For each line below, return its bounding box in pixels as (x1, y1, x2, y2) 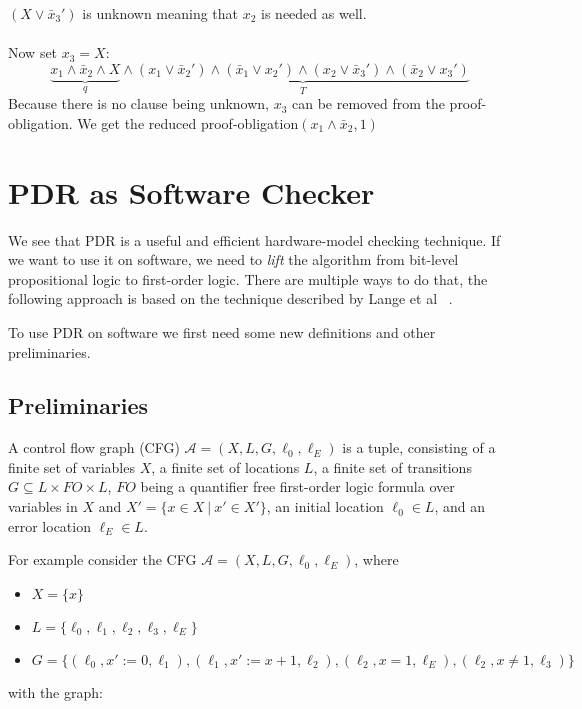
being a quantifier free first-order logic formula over (140, 476, 455, 497)
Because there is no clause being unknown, (8, 93, 270, 114)
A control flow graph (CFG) (8, 437, 180, 458)
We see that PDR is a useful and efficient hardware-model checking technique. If (8, 229, 501, 250)
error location (8, 515, 91, 536)
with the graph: (8, 681, 103, 702)
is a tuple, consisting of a (342, 437, 496, 458)
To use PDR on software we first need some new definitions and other (8, 321, 436, 342)
